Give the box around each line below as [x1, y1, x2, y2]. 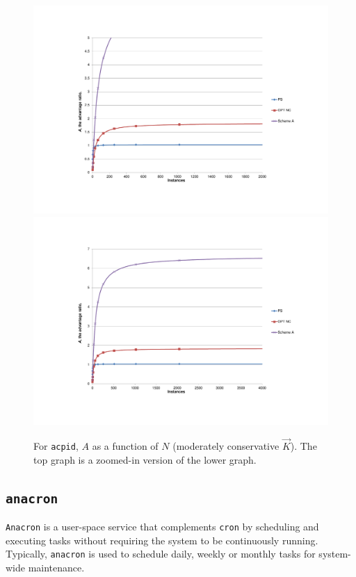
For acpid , [33, 439, 79, 453]
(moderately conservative [172, 439, 280, 453]
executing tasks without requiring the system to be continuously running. [6, 533, 318, 547]
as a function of [92, 439, 159, 453]
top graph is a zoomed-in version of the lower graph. [33, 452, 257, 466]
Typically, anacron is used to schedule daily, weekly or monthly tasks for [6, 546, 316, 561]
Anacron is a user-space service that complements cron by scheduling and [6, 519, 319, 534]
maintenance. [28, 560, 85, 575]
